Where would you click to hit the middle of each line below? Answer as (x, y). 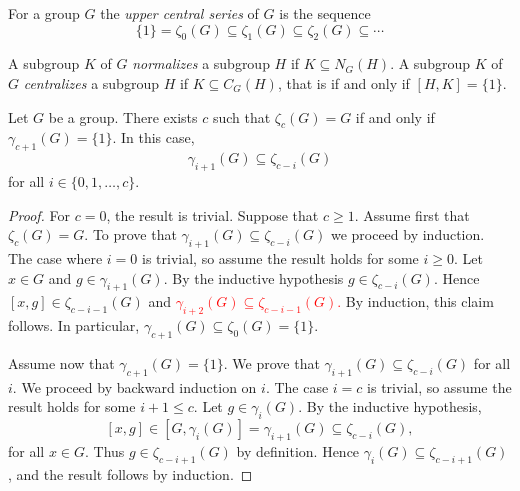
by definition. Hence (298, 450)
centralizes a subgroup (91, 82)
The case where (55, 257)
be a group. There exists (123, 116)
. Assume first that (412, 214)
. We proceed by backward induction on (134, 386)
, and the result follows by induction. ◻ (130, 473)
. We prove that (271, 362)
